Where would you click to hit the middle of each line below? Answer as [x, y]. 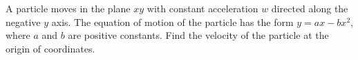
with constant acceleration [202, 8]
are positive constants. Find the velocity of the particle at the [198, 35]
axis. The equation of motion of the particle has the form [172, 21]
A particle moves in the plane [68, 8]
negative [23, 21]
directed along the [310, 8]
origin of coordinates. [50, 48]
